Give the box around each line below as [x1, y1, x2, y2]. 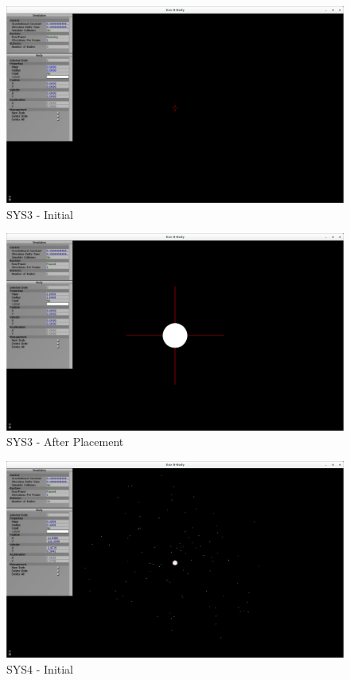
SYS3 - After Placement [6, 433, 124, 450]
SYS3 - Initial [6, 205, 74, 222]
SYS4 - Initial [6, 660, 74, 677]
